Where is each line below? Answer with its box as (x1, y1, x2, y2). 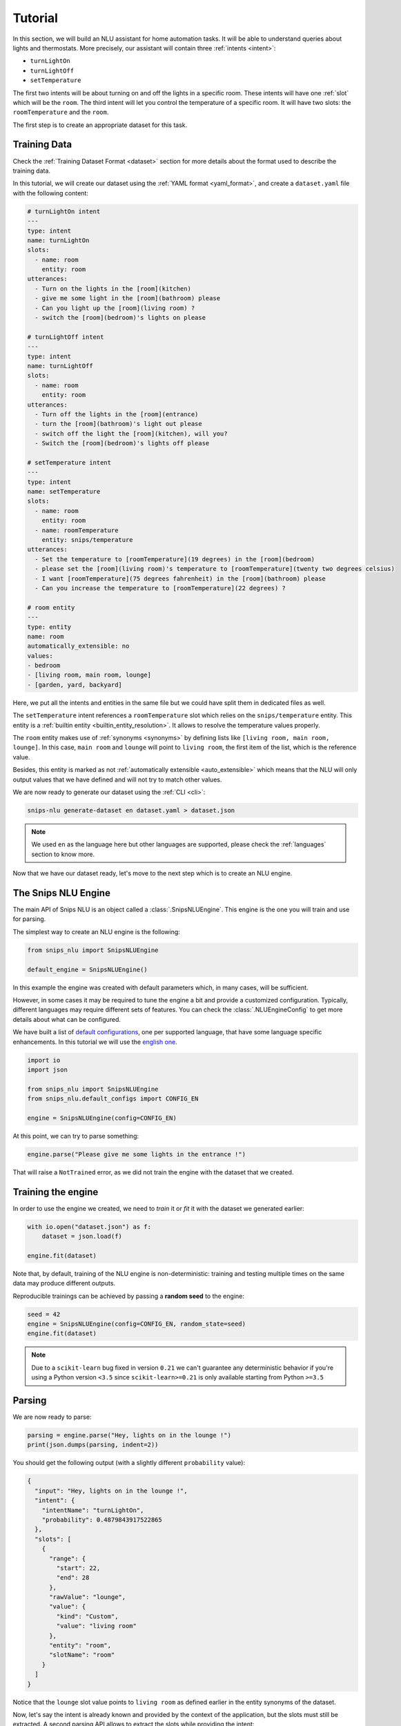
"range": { (49, 1554, 86, 1562)
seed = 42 (27, 1310, 61, 1318)
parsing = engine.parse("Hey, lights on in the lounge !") (27, 1431, 231, 1439)
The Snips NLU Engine (12, 887, 110, 899)
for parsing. (12, 915, 46, 923)
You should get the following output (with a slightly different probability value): (12, 1459, 245, 1467)
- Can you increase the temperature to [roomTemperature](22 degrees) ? (35, 584, 286, 592)
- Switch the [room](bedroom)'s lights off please (35, 439, 210, 447)
